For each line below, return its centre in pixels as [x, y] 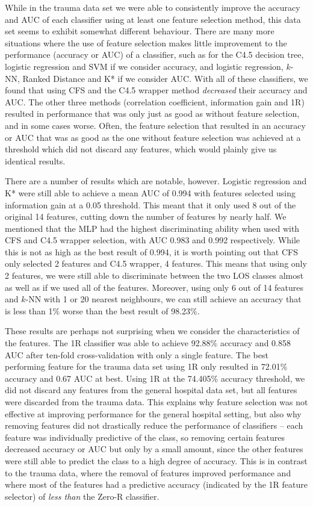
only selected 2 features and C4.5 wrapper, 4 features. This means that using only [156, 263]
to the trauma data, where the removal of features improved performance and [148, 472]
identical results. [35, 160]
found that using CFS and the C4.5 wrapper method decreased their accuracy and [156, 90]
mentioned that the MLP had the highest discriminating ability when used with [152, 228]
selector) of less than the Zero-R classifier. [82, 496]
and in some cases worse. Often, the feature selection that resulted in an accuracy [155, 125]
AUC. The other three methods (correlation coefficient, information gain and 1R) [155, 101]
